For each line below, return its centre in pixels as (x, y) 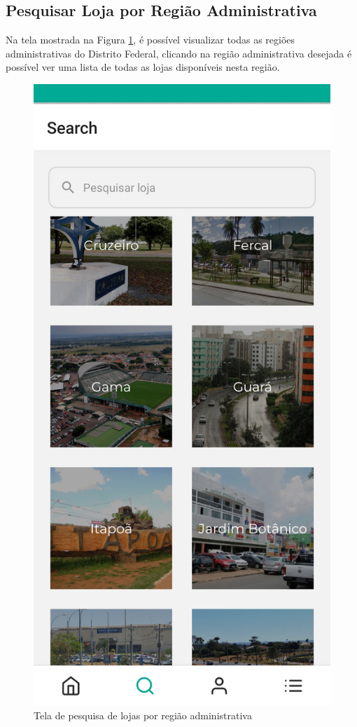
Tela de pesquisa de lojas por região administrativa (143, 715)
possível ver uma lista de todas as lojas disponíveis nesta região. (143, 67)
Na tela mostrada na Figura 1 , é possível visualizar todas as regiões (150, 40)
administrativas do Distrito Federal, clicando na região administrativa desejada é (179, 53)
